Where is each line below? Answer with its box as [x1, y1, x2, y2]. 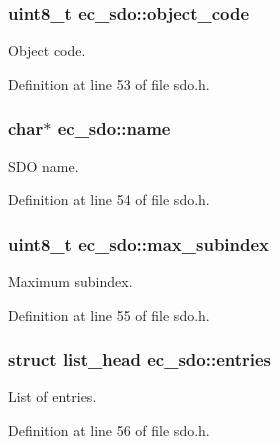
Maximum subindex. [8, 271, 133, 292]
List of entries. [8, 386, 97, 407]
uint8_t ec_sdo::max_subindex [8, 231, 270, 256]
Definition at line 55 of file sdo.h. [8, 304, 210, 325]
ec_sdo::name [57, 116, 171, 141]
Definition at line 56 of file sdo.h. [8, 420, 210, 441]
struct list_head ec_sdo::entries [8, 347, 272, 372]
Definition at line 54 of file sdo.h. [8, 189, 210, 210]
